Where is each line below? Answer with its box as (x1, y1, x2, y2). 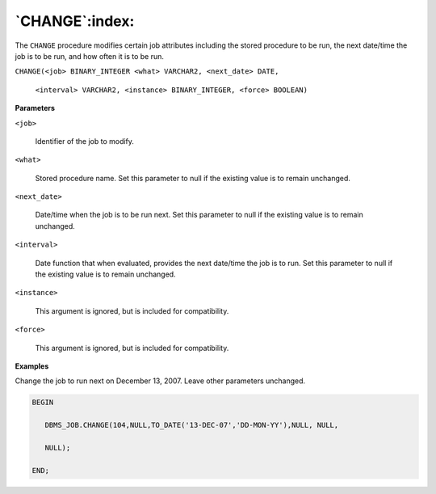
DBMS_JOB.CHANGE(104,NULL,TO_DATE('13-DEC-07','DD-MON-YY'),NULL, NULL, (44, 420, 339, 430)
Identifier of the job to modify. (35, 136, 135, 146)
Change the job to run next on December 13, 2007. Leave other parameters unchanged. (15, 376, 306, 386)
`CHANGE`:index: (15, 12, 135, 30)
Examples (15, 361, 49, 371)
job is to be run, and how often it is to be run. (15, 51, 165, 61)
